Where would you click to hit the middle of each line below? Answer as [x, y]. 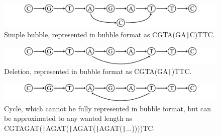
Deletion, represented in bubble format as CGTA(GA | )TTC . [98, 71]
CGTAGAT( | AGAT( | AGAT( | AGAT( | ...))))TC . [80, 128]
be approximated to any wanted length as [68, 118]
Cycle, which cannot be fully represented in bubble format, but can [108, 108]
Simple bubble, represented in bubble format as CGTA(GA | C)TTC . [109, 34]
